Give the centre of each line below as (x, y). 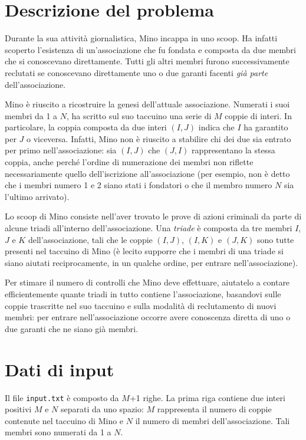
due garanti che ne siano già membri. (72, 328)
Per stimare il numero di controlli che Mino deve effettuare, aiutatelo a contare (147, 282)
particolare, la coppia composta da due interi (86, 127)
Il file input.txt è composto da (62, 397)
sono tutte (276, 239)
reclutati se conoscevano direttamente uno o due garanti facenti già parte (136, 72)
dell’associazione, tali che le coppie (90, 239)
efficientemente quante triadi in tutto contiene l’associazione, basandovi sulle (143, 294)
